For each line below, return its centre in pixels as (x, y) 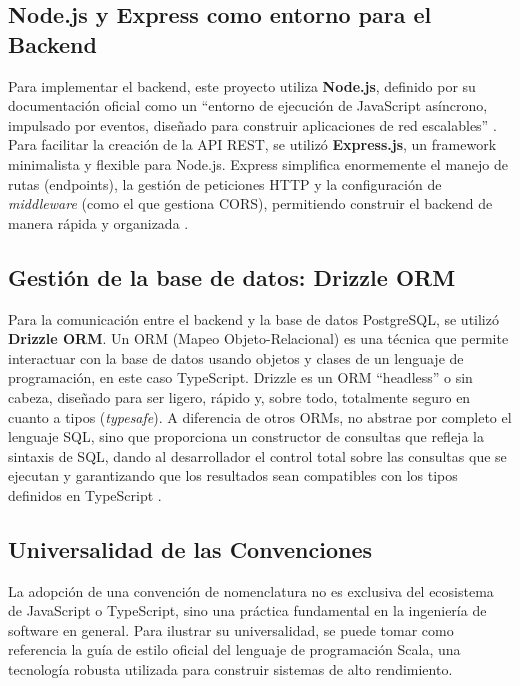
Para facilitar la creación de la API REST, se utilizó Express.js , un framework (252, 144)
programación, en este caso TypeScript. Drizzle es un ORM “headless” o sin (240, 377)
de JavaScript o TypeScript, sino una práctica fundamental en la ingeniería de (247, 610)
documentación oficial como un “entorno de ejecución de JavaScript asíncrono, (248, 105)
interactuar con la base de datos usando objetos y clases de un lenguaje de (236, 357)
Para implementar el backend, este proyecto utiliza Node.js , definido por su (242, 85)
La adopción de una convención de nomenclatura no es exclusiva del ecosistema (251, 590)
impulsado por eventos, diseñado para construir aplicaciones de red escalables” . (252, 124)
